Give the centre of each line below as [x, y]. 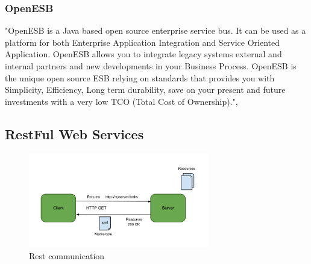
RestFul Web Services [74, 134]
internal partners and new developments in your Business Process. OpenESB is [151, 66]
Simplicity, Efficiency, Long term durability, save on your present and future [145, 90]
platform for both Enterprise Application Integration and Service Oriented [143, 42]
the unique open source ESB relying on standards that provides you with [140, 77]
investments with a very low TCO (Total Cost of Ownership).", [121, 101]
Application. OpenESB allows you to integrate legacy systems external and [143, 54]
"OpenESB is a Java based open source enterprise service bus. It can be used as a [155, 30]
